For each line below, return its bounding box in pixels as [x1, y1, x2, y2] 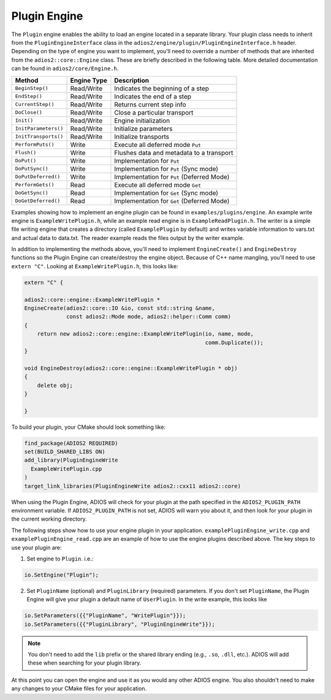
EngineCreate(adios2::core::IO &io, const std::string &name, [24, 305, 215, 312]
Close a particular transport [114, 108, 194, 116]
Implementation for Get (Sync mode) [114, 189, 219, 197]
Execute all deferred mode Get [114, 181, 202, 189]
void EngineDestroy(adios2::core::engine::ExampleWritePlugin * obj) [24, 364, 238, 372]
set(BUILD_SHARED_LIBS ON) [24, 448, 105, 456]
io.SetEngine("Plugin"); [24, 571, 99, 578]
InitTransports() [15, 134, 64, 140]
